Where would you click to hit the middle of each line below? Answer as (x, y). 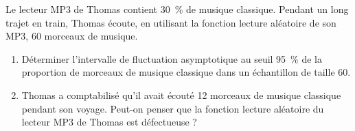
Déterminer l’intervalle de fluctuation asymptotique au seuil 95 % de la (172, 58)
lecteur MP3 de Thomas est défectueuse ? (109, 122)
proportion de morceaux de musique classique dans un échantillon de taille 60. (186, 72)
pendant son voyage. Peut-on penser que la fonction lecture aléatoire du (173, 108)
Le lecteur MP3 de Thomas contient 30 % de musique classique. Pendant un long (177, 9)
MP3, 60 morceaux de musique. (72, 36)
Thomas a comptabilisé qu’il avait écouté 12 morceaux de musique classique (181, 94)
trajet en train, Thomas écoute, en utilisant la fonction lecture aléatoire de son (171, 22)
